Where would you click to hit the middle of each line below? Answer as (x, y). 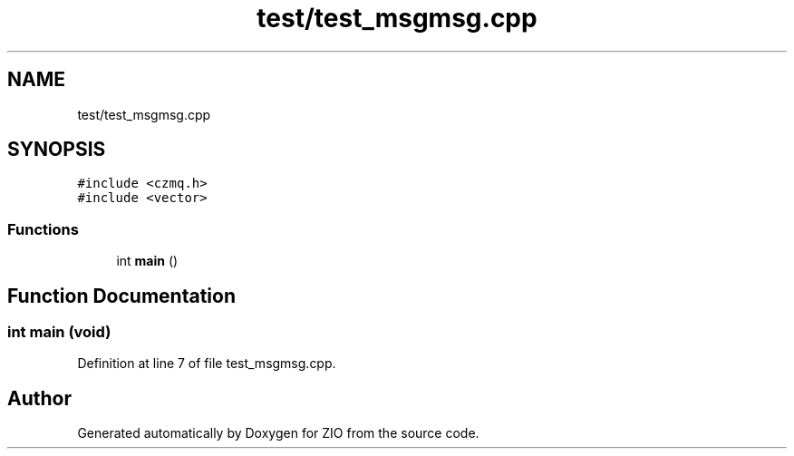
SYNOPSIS (57, 150)
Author (39, 398)
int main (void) (59, 332)
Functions (43, 229)
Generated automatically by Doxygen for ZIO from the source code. (278, 433)
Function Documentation (121, 296)
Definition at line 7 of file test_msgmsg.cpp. (207, 364)
